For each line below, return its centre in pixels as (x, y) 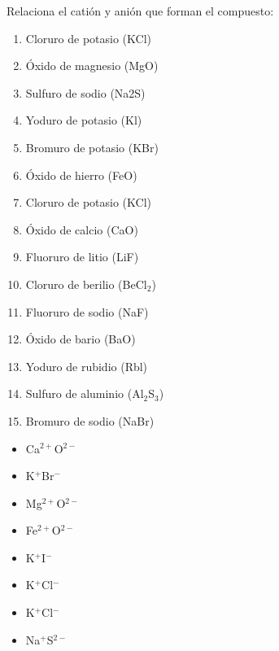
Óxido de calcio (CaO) (82, 229)
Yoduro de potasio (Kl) (84, 120)
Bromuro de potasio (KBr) (92, 147)
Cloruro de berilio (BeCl (86, 284)
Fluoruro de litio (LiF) (82, 257)
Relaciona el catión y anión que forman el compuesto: (140, 11)
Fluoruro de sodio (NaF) (87, 311)
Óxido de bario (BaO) (81, 339)
